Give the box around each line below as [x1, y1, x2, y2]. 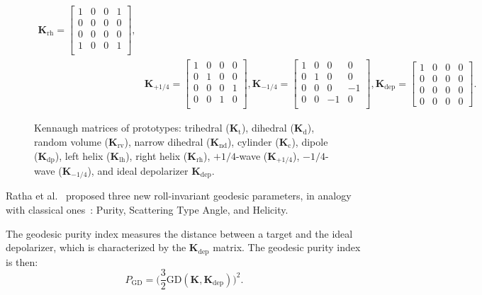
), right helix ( [125, 148, 188, 163]
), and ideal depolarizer [87, 163, 189, 178]
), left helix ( [55, 148, 111, 163]
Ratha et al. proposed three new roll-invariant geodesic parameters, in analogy [6, 188, 352, 203]
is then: [6, 254, 38, 269]
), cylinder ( [227, 134, 279, 149]
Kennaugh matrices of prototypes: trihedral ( [34, 120, 230, 135]
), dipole [291, 134, 328, 149]
